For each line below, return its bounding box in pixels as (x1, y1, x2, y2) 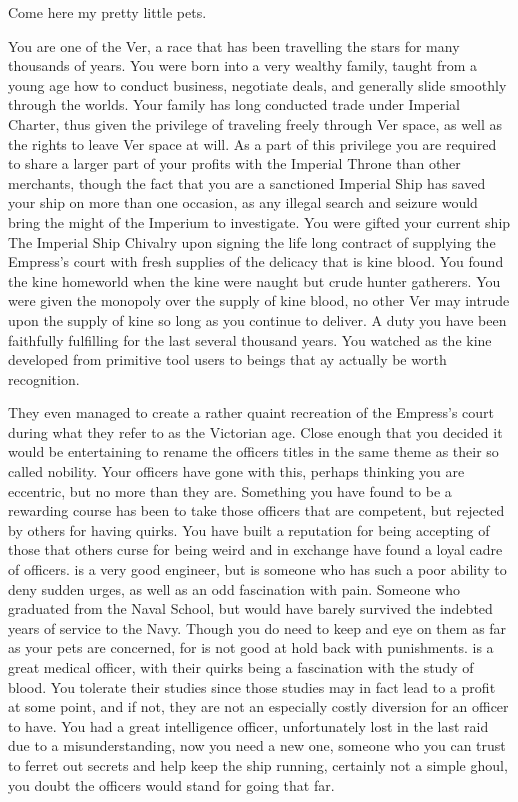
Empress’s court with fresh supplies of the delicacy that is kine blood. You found (8, 251, 504, 272)
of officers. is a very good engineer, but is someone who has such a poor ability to (8, 559, 507, 580)
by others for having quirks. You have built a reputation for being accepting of (8, 519, 490, 540)
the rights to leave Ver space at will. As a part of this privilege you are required (8, 133, 497, 154)
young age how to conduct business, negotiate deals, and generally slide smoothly (8, 74, 507, 95)
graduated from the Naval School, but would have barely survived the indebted (8, 598, 493, 619)
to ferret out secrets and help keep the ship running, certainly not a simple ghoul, (8, 754, 508, 775)
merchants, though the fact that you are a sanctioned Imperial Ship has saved (8, 172, 486, 193)
